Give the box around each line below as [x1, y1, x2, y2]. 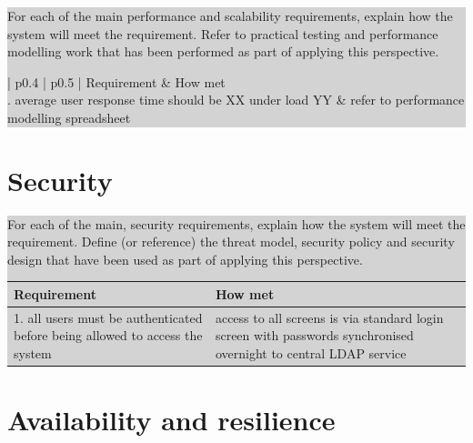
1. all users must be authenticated [14, 307, 203, 327]
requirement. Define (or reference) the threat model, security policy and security [7, 232, 455, 251]
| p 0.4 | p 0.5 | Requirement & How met [7, 72, 226, 91]
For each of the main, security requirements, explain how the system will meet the [7, 214, 466, 233]
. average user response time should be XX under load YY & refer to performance [7, 90, 465, 109]
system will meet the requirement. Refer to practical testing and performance [7, 24, 438, 43]
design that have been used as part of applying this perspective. [7, 249, 363, 268]
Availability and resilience [7, 401, 336, 438]
